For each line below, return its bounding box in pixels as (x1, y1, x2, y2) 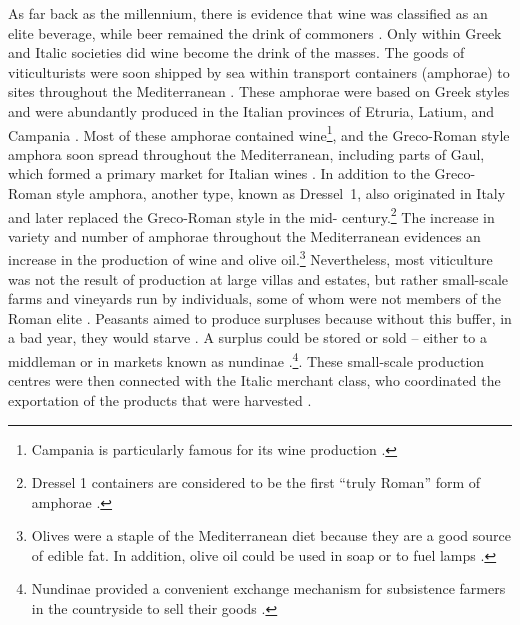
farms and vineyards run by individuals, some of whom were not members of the (8, 288, 501, 309)
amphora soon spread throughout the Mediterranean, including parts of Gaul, (8, 143, 485, 164)
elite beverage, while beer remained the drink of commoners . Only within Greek (8, 22, 502, 43)
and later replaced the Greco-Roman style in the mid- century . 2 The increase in (8, 203, 495, 227)
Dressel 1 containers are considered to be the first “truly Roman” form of (31, 472, 481, 493)
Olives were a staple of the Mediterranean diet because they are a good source (31, 525, 511, 546)
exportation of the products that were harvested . (8, 389, 312, 410)
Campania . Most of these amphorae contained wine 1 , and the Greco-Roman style (8, 121, 510, 145)
